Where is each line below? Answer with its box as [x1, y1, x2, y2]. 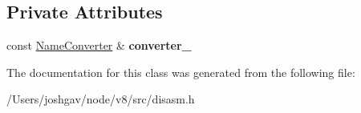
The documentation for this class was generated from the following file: [6, 63, 355, 80]
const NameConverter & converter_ [6, 37, 192, 54]
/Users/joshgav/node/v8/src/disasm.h [6, 91, 195, 107]
